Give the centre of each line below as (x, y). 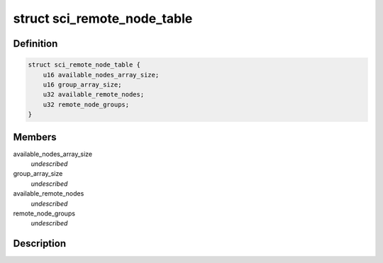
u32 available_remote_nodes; (94, 95)
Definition (35, 44)
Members (35, 137)
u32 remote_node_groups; (86, 104)
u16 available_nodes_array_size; (101, 75)
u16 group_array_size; (82, 84)
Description (40, 244)
